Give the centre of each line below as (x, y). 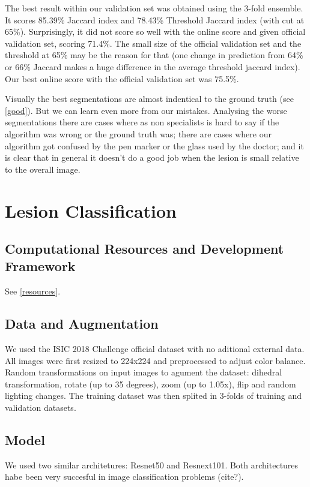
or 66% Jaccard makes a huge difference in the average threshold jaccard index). (153, 66)
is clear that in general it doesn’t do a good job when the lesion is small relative (152, 157)
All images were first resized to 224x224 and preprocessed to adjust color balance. (155, 360)
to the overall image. (43, 169)
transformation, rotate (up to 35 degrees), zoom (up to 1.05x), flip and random (150, 384)
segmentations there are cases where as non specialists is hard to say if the (142, 122)
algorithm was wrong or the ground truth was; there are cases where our (138, 133)
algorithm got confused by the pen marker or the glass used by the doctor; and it (154, 145)
